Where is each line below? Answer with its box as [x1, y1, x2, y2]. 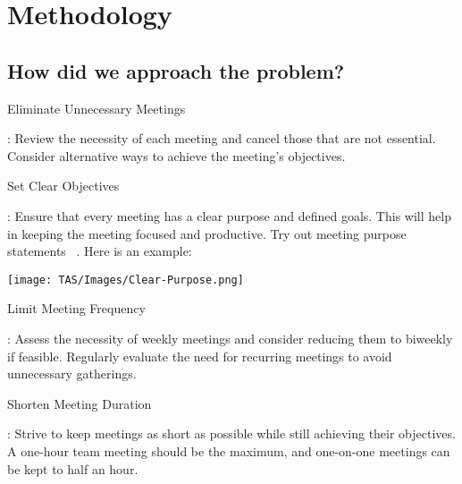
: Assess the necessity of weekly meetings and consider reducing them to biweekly [7, 328, 453, 347]
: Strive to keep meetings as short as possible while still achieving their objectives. [7, 424, 456, 443]
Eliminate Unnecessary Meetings [7, 98, 186, 117]
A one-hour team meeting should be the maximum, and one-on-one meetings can [7, 441, 450, 460]
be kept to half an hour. [7, 459, 139, 478]
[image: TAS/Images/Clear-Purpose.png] [7, 273, 244, 286]
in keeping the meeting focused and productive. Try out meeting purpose [7, 224, 407, 242]
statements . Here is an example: [7, 242, 192, 260]
